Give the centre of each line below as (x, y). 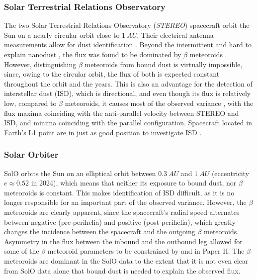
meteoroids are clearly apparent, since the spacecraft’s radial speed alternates (122, 212)
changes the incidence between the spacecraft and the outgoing (100, 232)
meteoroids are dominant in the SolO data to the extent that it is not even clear (126, 260)
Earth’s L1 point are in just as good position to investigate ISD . (103, 132)
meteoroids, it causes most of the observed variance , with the (159, 103)
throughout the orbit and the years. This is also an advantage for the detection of (128, 83)
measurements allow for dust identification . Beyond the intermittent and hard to (128, 45)
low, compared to (30, 103)
